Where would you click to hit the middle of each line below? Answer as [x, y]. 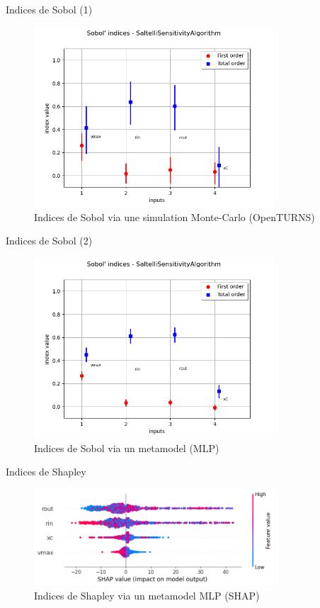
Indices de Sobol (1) [49, 9]
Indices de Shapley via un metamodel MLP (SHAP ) [147, 595]
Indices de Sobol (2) [49, 241]
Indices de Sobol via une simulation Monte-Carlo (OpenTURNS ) [175, 216]
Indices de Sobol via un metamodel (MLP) [127, 447]
